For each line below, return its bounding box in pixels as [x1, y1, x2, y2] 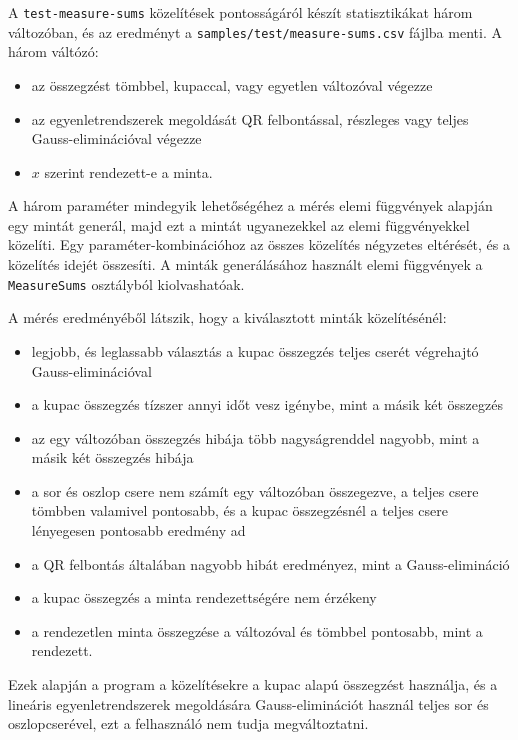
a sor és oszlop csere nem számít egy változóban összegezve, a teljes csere [31, 480, 479, 501]
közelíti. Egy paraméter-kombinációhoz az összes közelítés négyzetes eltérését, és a [8, 234, 510, 255]
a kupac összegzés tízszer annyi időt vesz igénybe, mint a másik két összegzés [31, 394, 503, 415]
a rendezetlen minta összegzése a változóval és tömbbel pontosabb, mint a [31, 620, 483, 641]
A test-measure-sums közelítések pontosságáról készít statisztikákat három [8, 2, 473, 22]
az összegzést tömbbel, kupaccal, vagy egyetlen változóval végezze [31, 74, 433, 95]
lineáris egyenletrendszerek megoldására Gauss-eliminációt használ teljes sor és [8, 693, 489, 714]
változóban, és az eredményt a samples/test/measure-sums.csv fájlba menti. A [8, 21, 502, 42]
